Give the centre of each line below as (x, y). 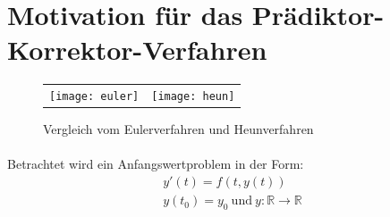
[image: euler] (94, 97)
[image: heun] (193, 97)
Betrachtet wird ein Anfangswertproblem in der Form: (156, 164)
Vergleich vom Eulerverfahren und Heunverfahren (178, 129)
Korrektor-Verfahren (137, 50)
